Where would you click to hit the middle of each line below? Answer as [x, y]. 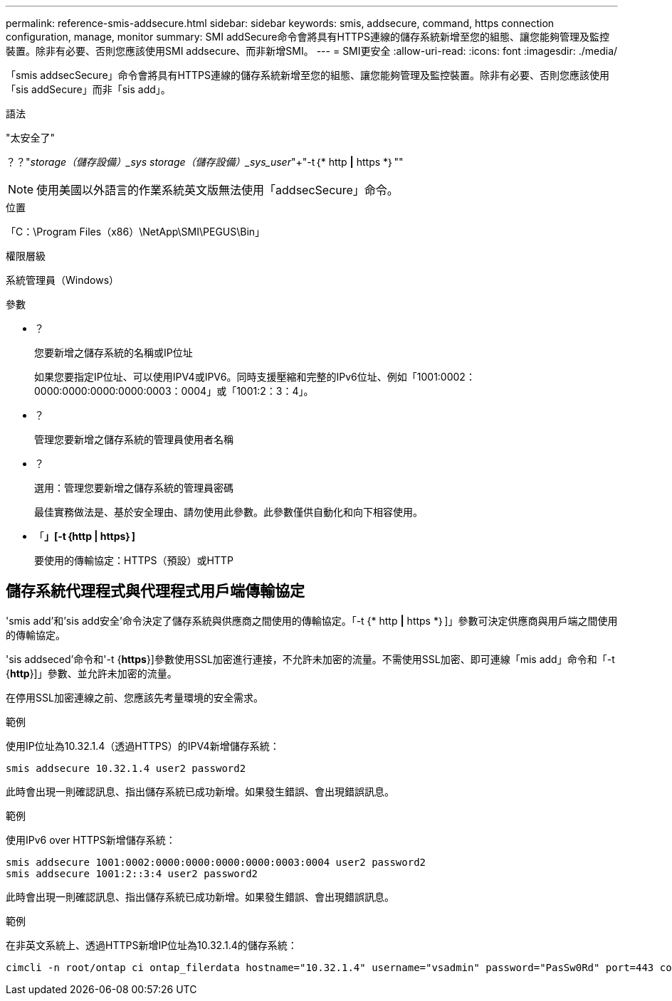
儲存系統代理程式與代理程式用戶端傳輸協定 [155, 591]
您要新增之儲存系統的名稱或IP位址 [114, 353]
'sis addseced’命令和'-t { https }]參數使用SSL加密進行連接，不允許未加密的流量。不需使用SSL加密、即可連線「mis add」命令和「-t [310, 659]
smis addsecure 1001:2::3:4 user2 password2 [132, 873]
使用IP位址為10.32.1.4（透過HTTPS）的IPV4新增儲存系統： [143, 746]
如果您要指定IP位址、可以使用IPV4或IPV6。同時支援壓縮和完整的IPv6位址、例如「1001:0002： [255, 377]
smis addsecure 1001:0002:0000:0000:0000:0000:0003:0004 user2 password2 [216, 862]
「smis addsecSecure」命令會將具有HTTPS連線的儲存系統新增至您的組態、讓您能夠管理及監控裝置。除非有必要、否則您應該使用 [308, 75]
